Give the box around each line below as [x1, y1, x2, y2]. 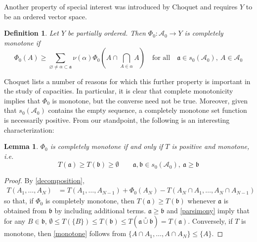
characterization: [4, 124, 54, 135]
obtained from [4, 205, 47, 215]
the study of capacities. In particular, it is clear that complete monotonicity [4, 86, 233, 96]
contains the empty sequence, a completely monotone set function [48, 105, 247, 115]
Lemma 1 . [4, 141, 39, 151]
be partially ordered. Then [68, 28, 146, 38]
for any [4, 216, 26, 226]
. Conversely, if [188, 216, 233, 226]
